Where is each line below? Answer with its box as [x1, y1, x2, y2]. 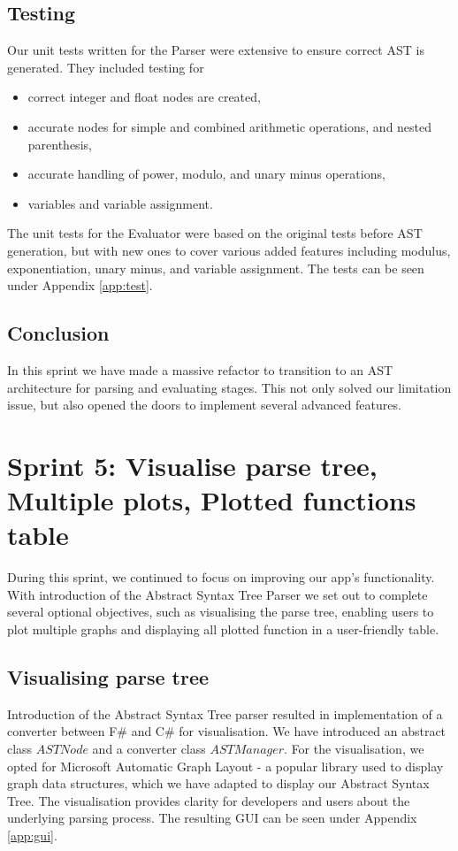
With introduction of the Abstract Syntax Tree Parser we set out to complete [7, 585, 428, 603]
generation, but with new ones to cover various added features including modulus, [7, 241, 451, 259]
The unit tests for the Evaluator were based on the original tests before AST [7, 224, 423, 242]
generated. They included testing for [7, 57, 204, 76]
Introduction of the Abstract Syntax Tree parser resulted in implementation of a [7, 704, 443, 723]
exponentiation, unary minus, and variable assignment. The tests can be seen [7, 258, 424, 277]
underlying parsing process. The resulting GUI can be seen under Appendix [7, 809, 417, 827]
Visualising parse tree [7, 663, 210, 690]
